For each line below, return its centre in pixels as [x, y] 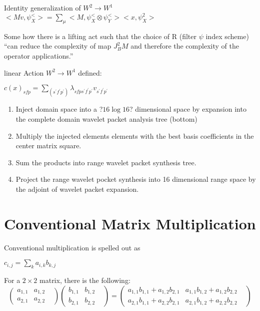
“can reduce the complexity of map [58, 46]
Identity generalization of [42, 8]
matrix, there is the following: [85, 280]
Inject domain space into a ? [59, 109]
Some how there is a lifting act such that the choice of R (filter [100, 36]
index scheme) [227, 36]
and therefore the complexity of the [185, 46]
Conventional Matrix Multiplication [130, 223]
